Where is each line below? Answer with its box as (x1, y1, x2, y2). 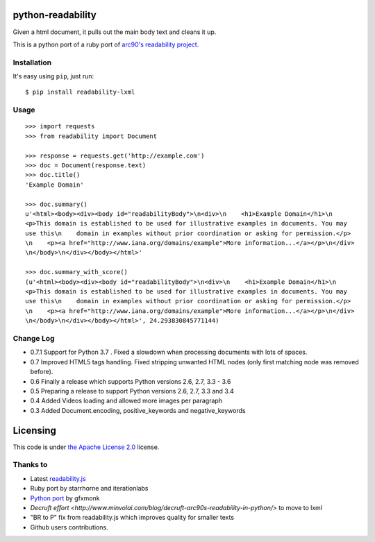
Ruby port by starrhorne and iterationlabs (30, 484, 149, 493)
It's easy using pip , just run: (12, 72, 94, 81)
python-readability (12, 9, 97, 21)
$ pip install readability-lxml (25, 88, 135, 96)
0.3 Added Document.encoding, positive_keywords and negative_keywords (30, 406, 246, 414)
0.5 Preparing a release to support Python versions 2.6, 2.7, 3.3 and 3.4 (30, 387, 234, 395)
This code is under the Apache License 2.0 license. (12, 443, 160, 451)
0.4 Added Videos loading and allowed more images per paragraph (30, 396, 222, 405)
